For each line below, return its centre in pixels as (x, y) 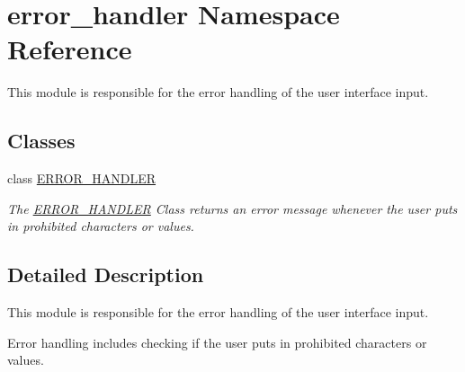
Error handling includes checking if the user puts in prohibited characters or (217, 342)
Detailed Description (106, 275)
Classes (41, 141)
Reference (70, 49)
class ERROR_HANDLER (82, 178)
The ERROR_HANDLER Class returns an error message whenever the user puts (232, 208)
